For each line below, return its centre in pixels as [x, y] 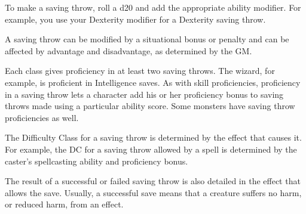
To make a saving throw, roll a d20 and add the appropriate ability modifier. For [153, 7]
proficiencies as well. [42, 117]
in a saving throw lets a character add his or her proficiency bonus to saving [144, 94]
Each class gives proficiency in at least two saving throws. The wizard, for [140, 71]
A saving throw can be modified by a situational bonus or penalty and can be [147, 39]
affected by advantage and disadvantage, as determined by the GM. [128, 50]
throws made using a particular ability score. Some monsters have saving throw [150, 106]
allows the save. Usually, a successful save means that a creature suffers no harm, [153, 192]
